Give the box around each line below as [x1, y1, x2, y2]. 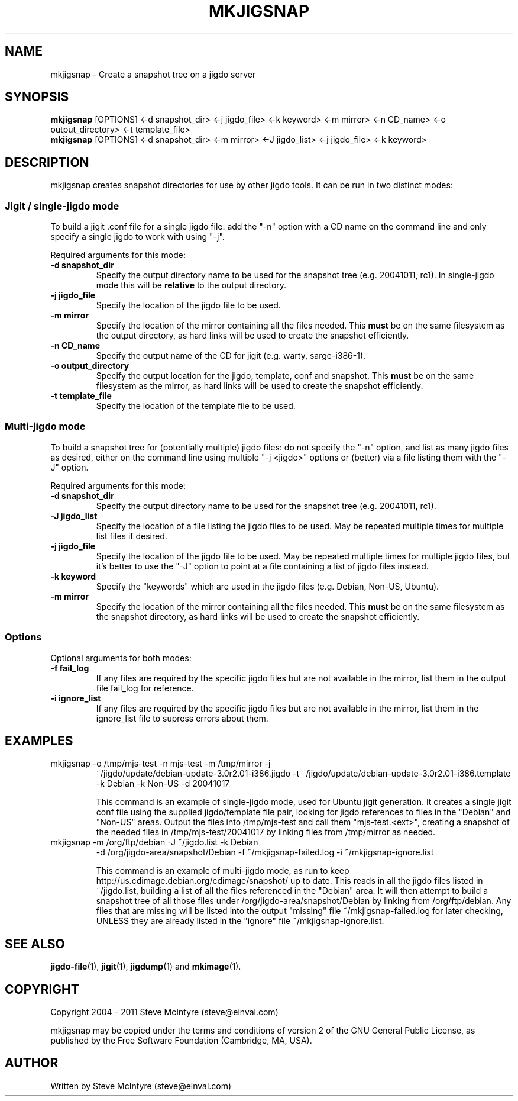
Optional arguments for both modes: [50, 652, 192, 663]
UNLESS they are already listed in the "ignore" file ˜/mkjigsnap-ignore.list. [96, 916, 384, 926]
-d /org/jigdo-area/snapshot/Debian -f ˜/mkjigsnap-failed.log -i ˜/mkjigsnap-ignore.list [96, 847, 434, 858]
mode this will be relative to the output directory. [96, 280, 287, 291]
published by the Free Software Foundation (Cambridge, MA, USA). [50, 1035, 312, 1046]
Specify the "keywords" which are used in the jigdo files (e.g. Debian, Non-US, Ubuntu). [96, 581, 439, 591]
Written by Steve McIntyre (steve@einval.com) [50, 1080, 232, 1091]
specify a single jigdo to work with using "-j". [50, 231, 225, 242]
